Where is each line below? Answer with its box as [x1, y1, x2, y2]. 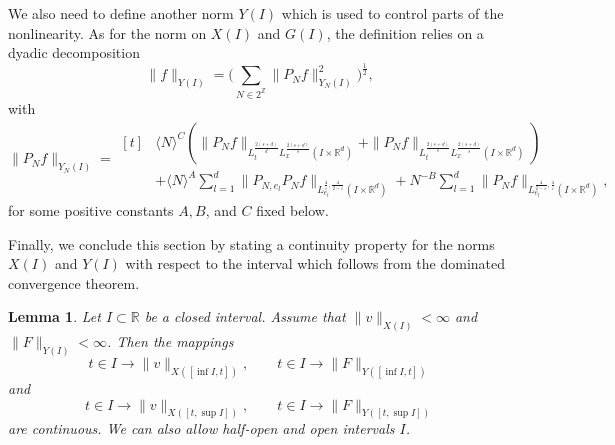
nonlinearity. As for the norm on [8, 22, 207, 43]
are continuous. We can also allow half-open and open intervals [8, 418, 395, 439]
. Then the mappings [107, 331, 234, 352]
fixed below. [256, 199, 329, 220]
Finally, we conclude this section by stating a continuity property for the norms [8, 233, 495, 254]
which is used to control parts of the [281, 3, 504, 23]
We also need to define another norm [8, 3, 234, 23]
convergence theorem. [8, 272, 140, 293]
